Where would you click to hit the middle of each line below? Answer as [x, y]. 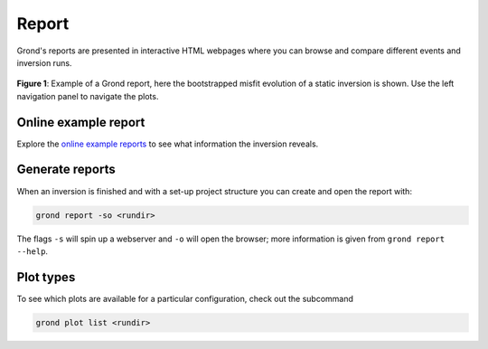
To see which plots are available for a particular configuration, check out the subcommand [185, 298]
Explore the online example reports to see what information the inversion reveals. [168, 144]
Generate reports [66, 170]
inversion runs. [44, 62]
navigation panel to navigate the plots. [88, 96]
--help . [33, 251]
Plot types [46, 277]
